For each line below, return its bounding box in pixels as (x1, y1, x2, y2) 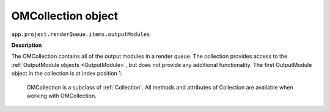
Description (11, 41, 42, 49)
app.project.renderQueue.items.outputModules (11, 30, 150, 38)
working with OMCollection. (26, 92, 97, 99)
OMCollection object (11, 9, 119, 23)
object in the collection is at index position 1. (11, 70, 123, 77)
